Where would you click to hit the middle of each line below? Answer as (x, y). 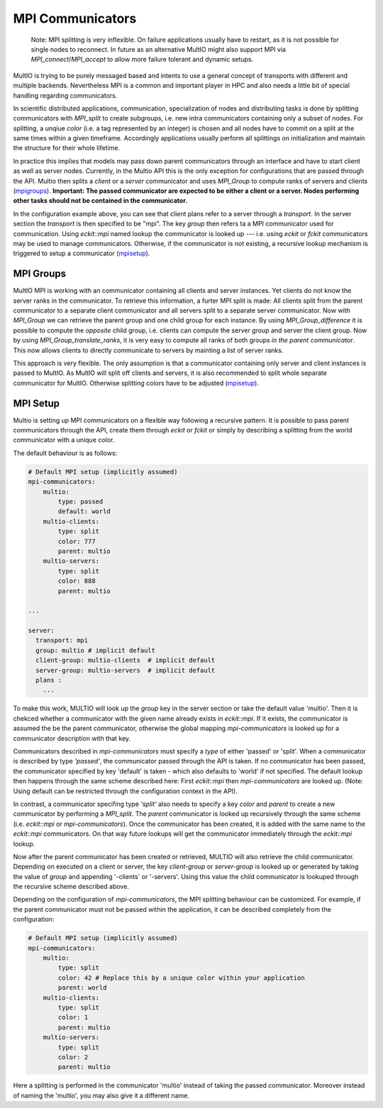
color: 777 (77, 541)
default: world (84, 511)
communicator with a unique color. (64, 440)
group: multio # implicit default (96, 650)
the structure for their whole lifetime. (67, 148)
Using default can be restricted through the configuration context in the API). (125, 791)
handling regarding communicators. (65, 95)
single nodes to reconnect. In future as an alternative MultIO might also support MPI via (159, 49)
